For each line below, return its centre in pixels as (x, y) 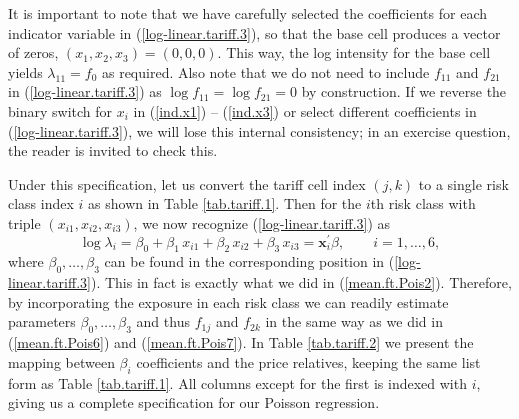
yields (25, 71)
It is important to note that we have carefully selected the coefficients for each (247, 13)
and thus (163, 321)
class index (41, 203)
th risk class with (423, 203)
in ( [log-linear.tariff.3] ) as (85, 91)
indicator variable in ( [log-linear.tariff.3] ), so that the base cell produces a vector (254, 32)
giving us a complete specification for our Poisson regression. (194, 402)
